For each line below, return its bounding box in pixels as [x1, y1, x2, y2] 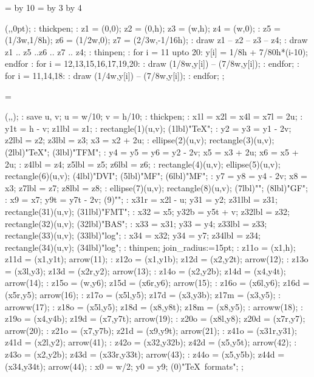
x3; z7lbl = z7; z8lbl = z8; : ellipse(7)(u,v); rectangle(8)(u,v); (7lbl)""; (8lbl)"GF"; [5, 181, 308, 194]
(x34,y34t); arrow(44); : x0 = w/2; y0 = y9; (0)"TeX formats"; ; [5, 359, 244, 372]
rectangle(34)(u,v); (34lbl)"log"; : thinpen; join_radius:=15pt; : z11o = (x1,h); [5, 240, 296, 253]
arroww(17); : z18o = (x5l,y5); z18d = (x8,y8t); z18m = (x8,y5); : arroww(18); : [5, 300, 303, 313]
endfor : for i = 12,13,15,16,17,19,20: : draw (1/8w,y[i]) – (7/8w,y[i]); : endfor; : [5, 57, 299, 70]
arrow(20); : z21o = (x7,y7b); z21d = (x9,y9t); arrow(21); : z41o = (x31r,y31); [5, 324, 297, 336]
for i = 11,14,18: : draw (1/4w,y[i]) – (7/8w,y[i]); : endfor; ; [5, 69, 225, 81]
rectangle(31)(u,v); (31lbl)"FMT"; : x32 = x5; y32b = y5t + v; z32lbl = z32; [5, 205, 290, 217]
